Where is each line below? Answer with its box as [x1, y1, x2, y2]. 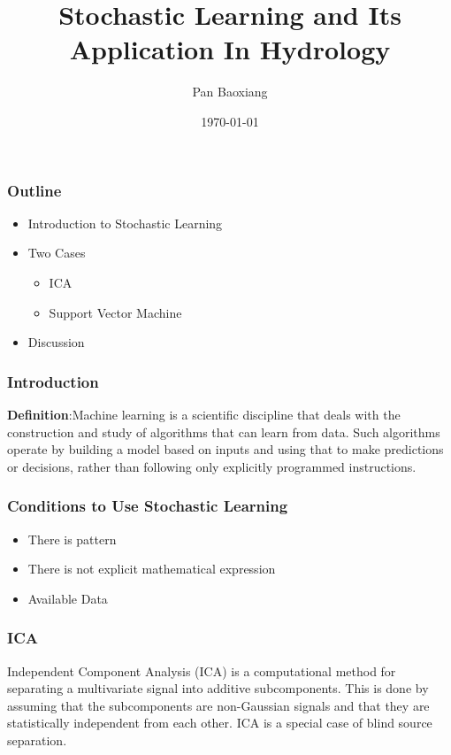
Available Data [27, 589, 108, 607]
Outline [7, 179, 62, 201]
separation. [7, 730, 67, 749]
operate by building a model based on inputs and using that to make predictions [7, 440, 444, 458]
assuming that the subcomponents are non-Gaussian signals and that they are [7, 696, 430, 714]
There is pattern [27, 529, 117, 548]
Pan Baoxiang [192, 82, 268, 101]
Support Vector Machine [49, 303, 182, 321]
